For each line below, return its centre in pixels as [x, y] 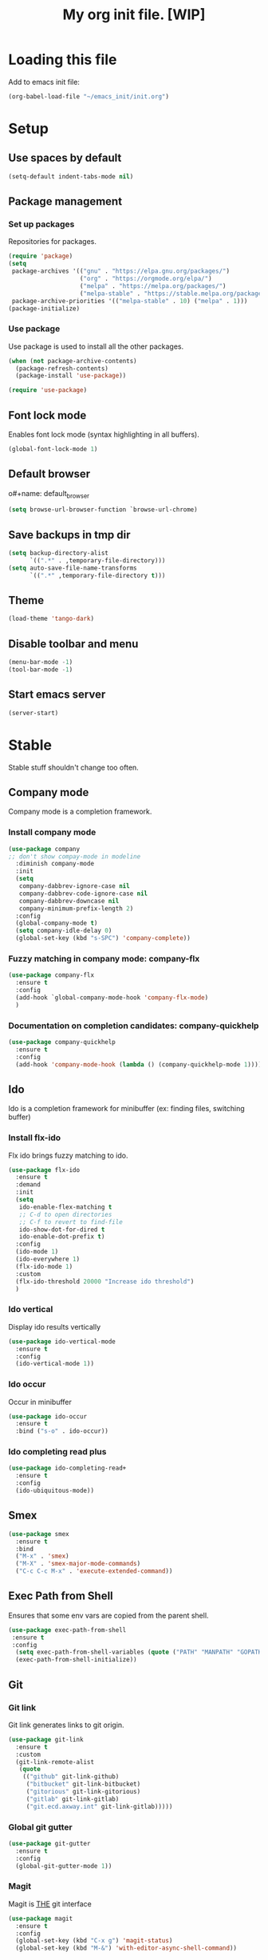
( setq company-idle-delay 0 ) [64, 931]
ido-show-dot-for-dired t [62, 1230]
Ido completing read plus [57, 1452]
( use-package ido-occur [48, 1416]
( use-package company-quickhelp [62, 1042]
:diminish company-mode [55, 864]
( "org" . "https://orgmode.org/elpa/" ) [146, 278]
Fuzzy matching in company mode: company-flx [104, 958]
